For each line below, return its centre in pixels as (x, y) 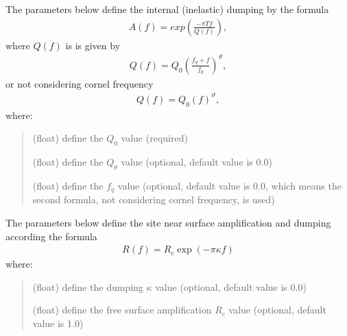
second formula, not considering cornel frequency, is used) (154, 199)
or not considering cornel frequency (80, 83)
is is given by (93, 45)
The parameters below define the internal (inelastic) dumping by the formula (167, 9)
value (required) (154, 138)
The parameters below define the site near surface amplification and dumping (168, 222)
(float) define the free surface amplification (122, 310)
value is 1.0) (58, 323)
